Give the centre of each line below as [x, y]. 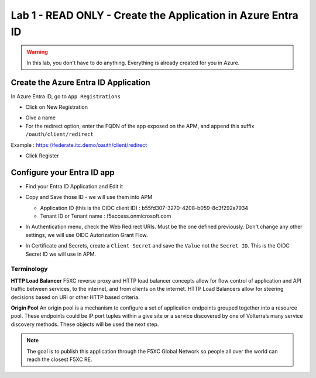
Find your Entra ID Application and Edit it [74, 186]
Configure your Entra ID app [63, 172]
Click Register [42, 156]
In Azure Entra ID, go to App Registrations [66, 96]
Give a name [40, 118]
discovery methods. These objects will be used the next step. [85, 324]
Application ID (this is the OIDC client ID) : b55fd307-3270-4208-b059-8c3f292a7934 [144, 208]
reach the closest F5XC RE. [59, 359]
